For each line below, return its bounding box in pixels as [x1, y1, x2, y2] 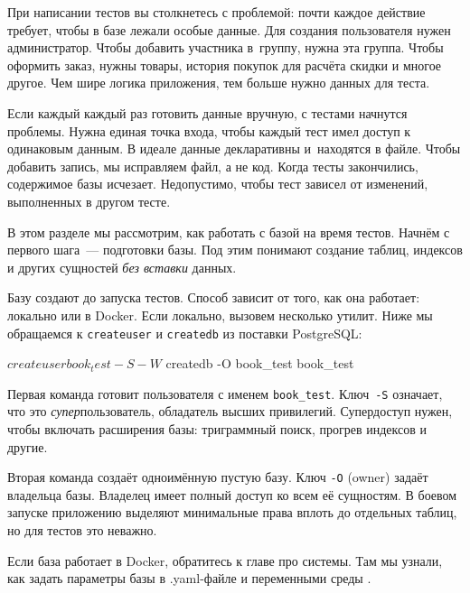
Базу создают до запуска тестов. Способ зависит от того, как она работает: [7, 288, 420, 307]
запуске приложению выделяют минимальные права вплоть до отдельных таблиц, [7, 503, 457, 522]
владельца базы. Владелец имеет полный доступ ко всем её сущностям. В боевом [7, 485, 457, 504]
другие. [7, 437, 48, 456]
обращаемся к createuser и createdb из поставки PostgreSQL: [7, 323, 362, 342]
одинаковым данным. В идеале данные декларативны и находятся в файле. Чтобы [7, 139, 461, 158]
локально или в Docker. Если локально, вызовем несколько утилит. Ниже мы [7, 305, 433, 324]
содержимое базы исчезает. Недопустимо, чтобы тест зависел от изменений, [7, 174, 428, 193]
